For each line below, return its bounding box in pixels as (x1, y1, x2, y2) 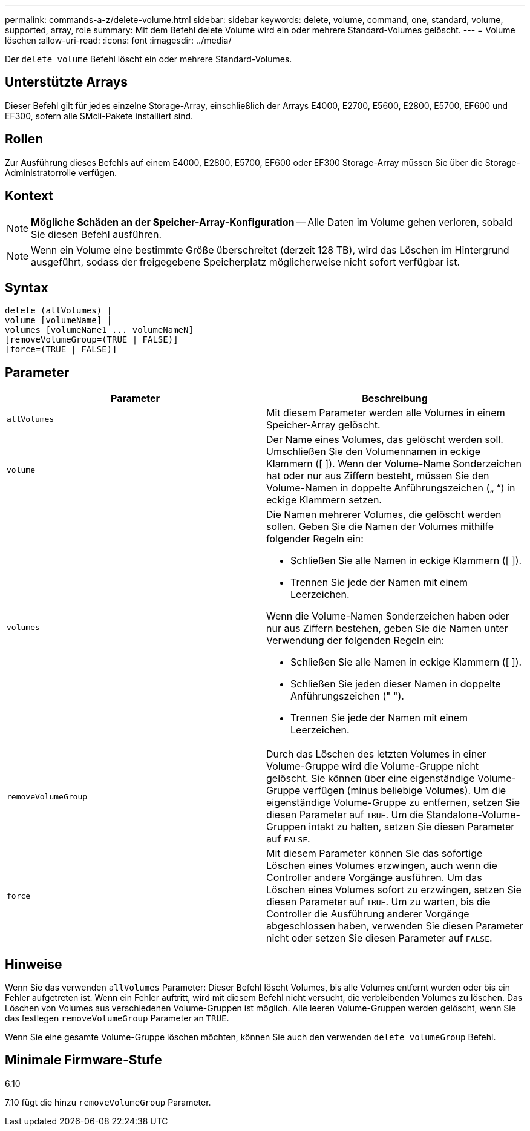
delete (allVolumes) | (5, 306, 113, 316)
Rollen (5, 131, 44, 147)
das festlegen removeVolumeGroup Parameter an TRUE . (5, 1013, 229, 1024)
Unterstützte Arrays (5, 74, 128, 90)
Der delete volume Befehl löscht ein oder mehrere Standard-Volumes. (5, 54, 292, 64)
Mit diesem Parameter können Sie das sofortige (266, 847, 483, 860)
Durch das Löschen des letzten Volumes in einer (266, 748, 486, 761)
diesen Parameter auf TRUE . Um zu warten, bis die (266, 896, 491, 908)
